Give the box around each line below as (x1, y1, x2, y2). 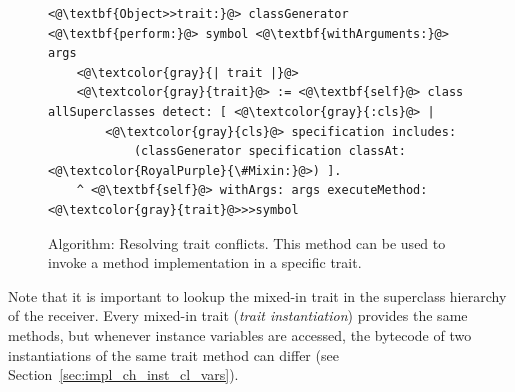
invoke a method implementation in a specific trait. (48, 252, 362, 273)
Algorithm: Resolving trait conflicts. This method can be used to (48, 232, 446, 253)
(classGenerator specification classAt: (133, 144, 406, 159)
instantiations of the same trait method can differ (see (8, 344, 339, 365)
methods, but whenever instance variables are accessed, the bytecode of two (8, 324, 472, 345)
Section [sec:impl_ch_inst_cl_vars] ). (8, 364, 239, 385)
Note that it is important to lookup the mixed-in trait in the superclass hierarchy (8, 285, 507, 306)
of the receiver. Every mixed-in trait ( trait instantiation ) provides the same (8, 305, 468, 326)
